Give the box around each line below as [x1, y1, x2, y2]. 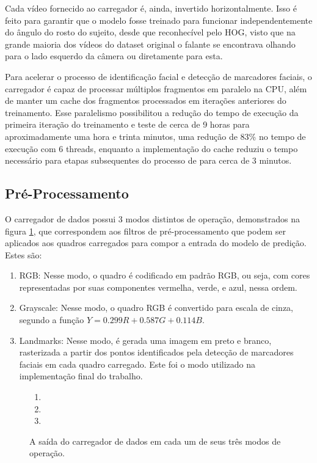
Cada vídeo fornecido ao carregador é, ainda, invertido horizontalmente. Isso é [5, 2, 297, 14]
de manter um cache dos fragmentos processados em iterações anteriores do [5, 94, 286, 107]
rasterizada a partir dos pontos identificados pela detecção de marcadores [19, 346, 294, 359]
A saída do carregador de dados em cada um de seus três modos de [29, 434, 281, 447]
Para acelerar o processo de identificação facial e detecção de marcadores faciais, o [5, 70, 312, 82]
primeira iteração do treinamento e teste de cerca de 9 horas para [5, 118, 250, 131]
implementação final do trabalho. [19, 370, 143, 382]
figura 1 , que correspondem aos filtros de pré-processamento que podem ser [5, 224, 286, 237]
